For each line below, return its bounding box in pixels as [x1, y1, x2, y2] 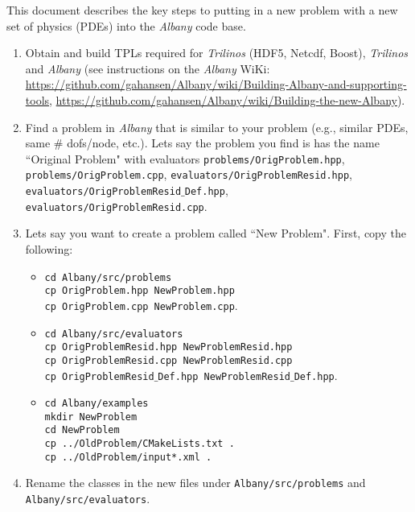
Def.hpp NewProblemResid [158, 370, 290, 382]
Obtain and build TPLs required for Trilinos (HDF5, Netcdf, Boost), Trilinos [25, 44, 409, 61]
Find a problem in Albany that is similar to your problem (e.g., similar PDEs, [25, 118, 409, 135]
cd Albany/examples [44, 398, 149, 410]
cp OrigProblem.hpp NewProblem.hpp [44, 285, 235, 297]
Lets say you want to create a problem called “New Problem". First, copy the [25, 225, 406, 242]
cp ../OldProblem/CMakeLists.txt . [44, 438, 235, 450]
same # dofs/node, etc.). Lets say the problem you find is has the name [25, 134, 380, 151]
